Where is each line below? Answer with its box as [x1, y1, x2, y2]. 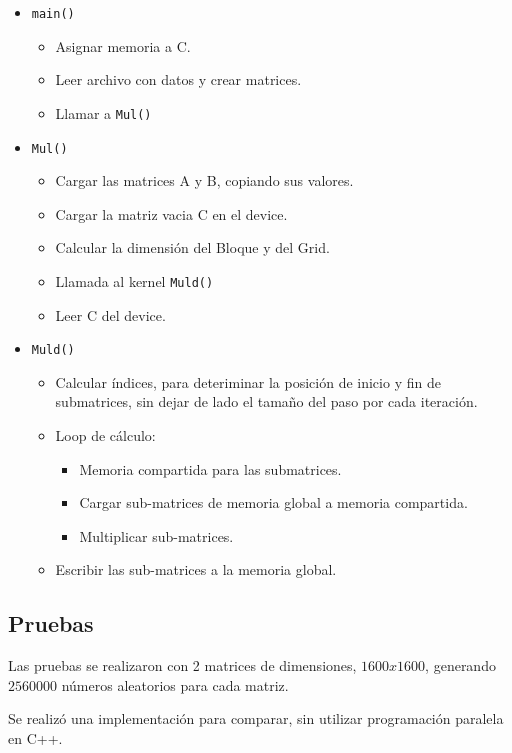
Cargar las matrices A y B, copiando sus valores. [55, 170, 354, 191]
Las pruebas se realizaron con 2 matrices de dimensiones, [8, 655, 357, 676]
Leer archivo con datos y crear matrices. [55, 69, 302, 90]
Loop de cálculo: [55, 425, 156, 446]
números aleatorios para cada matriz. [61, 674, 289, 695]
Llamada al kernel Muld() [55, 270, 214, 291]
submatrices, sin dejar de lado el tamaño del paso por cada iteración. [55, 391, 478, 412]
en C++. [8, 727, 63, 748]
